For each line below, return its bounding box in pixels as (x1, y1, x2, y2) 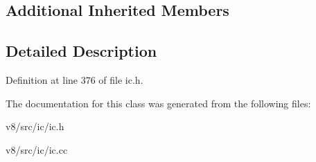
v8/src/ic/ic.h (6, 119, 64, 134)
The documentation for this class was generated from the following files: (6, 96, 311, 110)
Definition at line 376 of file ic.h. (6, 72, 143, 87)
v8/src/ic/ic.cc (6, 142, 68, 156)
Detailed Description (6, 40, 157, 62)
